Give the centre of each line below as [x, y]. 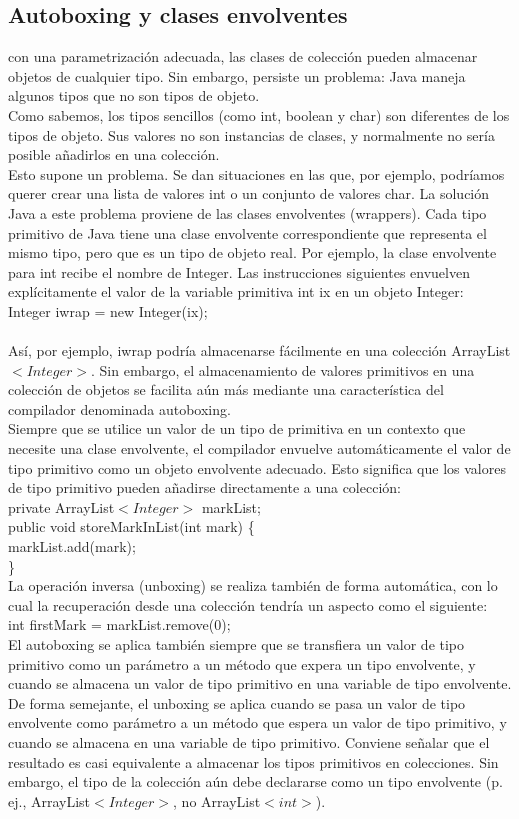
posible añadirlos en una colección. [114, 154]
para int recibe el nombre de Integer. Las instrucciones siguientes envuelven [239, 271]
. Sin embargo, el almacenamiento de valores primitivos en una [283, 369]
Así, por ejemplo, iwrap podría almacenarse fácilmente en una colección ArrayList [259, 350]
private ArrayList [61, 506]
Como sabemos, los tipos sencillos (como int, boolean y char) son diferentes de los [259, 114]
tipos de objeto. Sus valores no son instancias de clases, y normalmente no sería [251, 134]
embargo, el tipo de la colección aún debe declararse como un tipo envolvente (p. [255, 781]
